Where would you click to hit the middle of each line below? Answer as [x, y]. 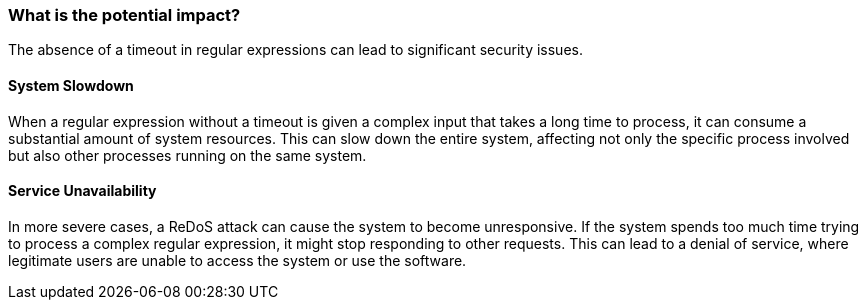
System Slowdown [71, 85]
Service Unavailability [82, 191]
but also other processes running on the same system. [187, 155]
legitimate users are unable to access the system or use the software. [237, 260]
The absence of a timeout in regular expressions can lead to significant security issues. [295, 50]
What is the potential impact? [124, 15]
